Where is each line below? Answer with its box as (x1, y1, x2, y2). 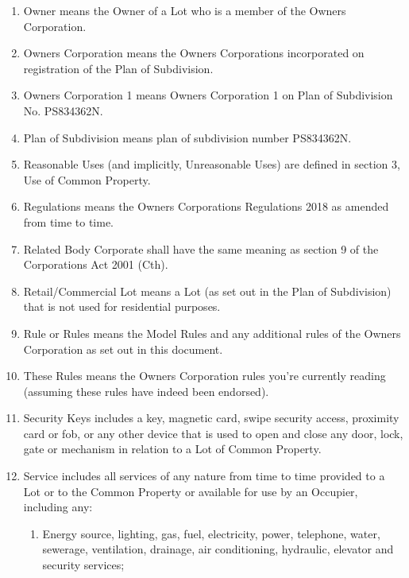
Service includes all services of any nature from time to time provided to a (23, 467, 385, 484)
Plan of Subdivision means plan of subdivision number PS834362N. (23, 129, 352, 145)
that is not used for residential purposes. (23, 298, 221, 315)
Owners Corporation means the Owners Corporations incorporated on (23, 45, 365, 61)
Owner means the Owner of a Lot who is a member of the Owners (23, 2, 346, 18)
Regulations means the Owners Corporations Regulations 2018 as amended (23, 198, 389, 215)
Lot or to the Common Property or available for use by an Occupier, (23, 483, 358, 499)
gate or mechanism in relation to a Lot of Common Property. (23, 440, 322, 457)
